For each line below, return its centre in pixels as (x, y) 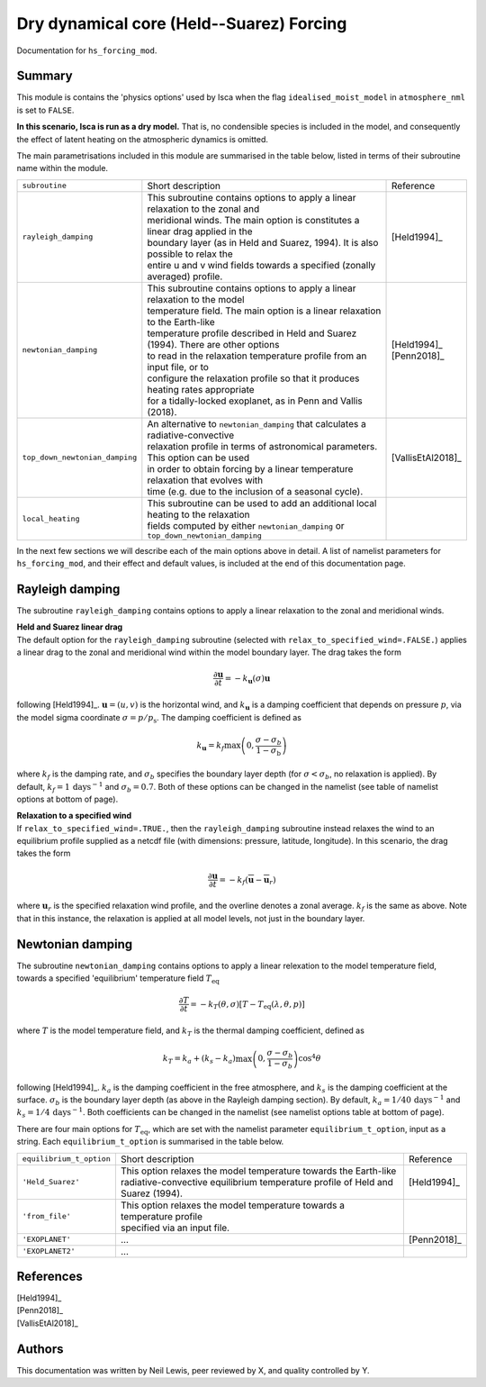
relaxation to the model (196, 299)
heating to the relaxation (199, 514)
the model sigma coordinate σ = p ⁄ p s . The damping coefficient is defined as (159, 718)
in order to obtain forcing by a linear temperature (250, 468)
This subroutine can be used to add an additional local (262, 503)
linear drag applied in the (200, 231)
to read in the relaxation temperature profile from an (257, 356)
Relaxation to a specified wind (74, 816)
